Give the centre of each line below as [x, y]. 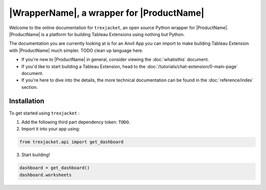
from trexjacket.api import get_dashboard [71, 142]
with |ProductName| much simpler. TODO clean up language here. [76, 50]
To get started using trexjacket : [44, 113]
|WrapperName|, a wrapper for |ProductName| [107, 13]
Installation [27, 101]
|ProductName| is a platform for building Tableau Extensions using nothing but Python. [97, 34]
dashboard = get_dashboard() [55, 168]
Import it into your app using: [51, 129]
